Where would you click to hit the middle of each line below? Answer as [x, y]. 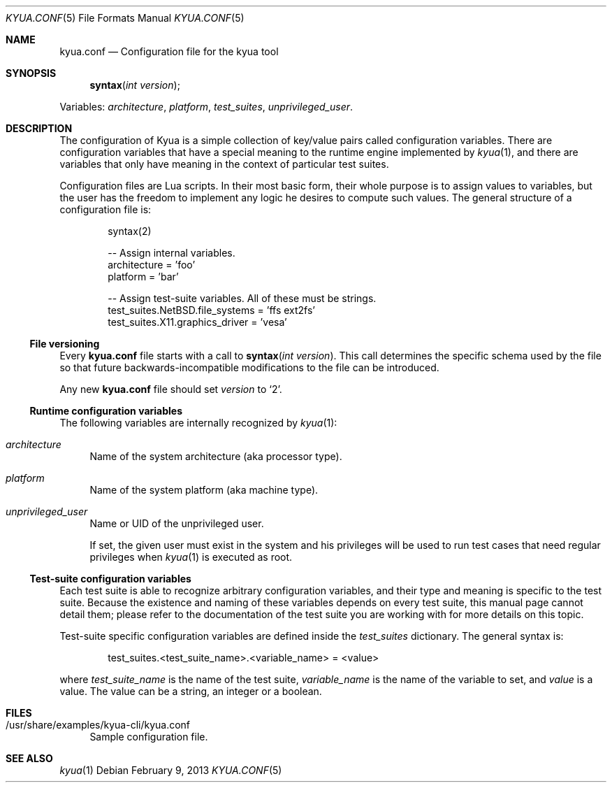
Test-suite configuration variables [110, 579]
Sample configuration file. [149, 737]
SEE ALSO [29, 758]
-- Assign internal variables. [172, 253]
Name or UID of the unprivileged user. [177, 523]
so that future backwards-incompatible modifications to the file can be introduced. [249, 367]
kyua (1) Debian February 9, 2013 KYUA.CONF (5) [171, 770]
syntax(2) [130, 231]
